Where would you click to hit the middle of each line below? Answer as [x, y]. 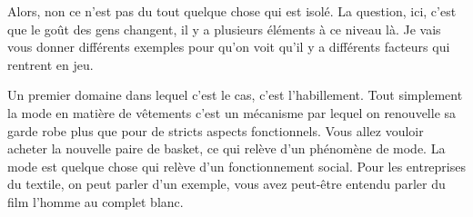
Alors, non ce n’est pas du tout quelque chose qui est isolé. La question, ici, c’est [232, 11]
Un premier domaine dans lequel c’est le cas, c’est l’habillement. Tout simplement [235, 95]
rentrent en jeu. [50, 64]
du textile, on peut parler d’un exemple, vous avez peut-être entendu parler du [226, 184]
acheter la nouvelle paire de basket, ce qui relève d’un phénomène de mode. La [226, 148]
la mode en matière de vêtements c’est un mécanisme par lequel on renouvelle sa [232, 112]
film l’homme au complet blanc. [96, 201]
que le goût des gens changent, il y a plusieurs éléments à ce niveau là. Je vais [224, 29]
